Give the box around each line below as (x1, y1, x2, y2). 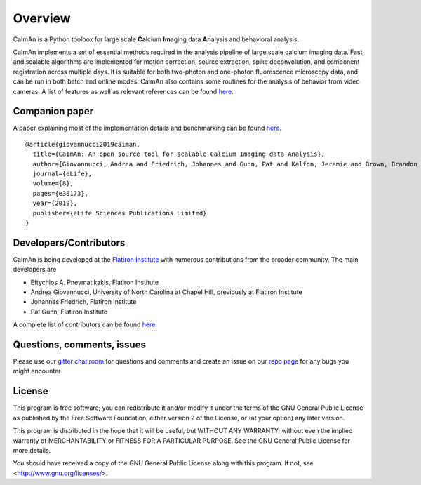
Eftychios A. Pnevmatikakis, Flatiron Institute (30, 278, 159, 286)
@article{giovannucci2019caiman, (25, 140, 140, 148)
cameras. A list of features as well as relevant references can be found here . (13, 87, 234, 95)
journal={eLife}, (32, 169, 93, 178)
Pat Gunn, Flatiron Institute (30, 307, 108, 316)
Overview (13, 11, 71, 26)
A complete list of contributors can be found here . (13, 320, 158, 329)
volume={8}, (32, 180, 74, 187)
